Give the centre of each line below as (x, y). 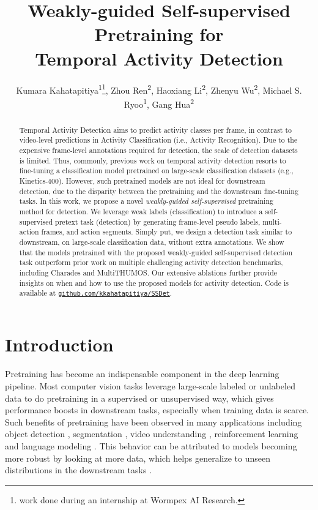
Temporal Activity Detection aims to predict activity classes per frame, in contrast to (155, 129)
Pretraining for (159, 34)
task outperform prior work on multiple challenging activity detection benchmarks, (151, 262)
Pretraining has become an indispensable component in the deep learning (142, 374)
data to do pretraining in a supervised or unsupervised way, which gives (139, 398)
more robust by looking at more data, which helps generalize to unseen (138, 458)
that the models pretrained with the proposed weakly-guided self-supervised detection (156, 252)
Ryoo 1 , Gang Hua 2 (159, 103)
